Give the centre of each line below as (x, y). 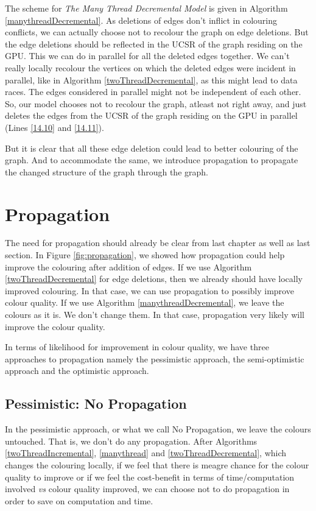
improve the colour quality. (55, 326)
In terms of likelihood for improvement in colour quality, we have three (137, 347)
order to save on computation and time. (79, 500)
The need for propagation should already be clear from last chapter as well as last (158, 243)
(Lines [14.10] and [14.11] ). (54, 127)
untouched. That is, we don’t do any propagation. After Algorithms (131, 441)
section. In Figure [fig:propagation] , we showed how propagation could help (145, 255)
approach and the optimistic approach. (77, 371)
